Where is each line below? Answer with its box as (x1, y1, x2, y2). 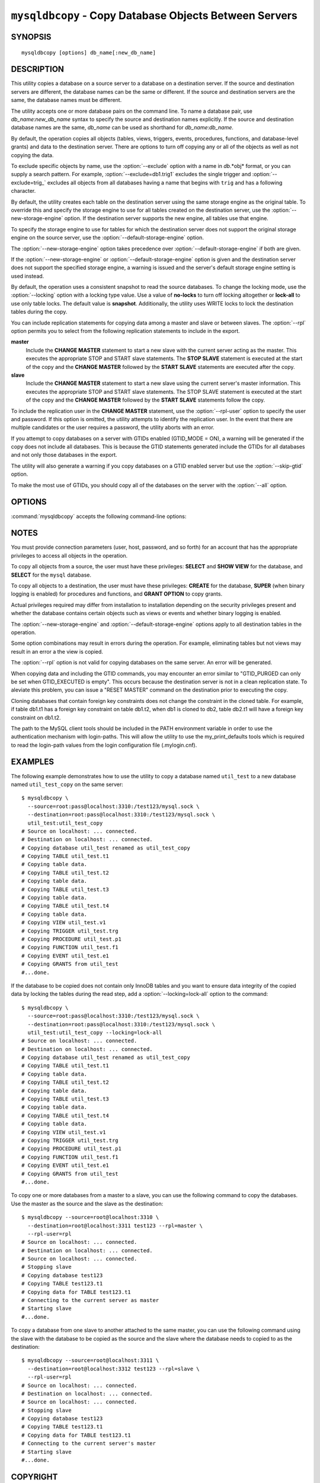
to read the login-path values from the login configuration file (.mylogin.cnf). (11, 741, 197, 749)
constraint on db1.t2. (11, 714, 62, 721)
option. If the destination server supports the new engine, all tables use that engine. (64, 215, 269, 222)
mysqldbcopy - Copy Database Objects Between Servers (11, 9, 297, 22)
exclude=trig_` (11, 179, 46, 186)
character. (11, 187, 36, 195)
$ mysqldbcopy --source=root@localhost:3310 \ (21, 1214, 159, 1221)
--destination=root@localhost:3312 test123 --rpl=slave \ (27, 1365, 200, 1372)
